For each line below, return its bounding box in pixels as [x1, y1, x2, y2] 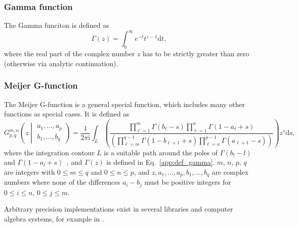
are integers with [4, 166, 55, 177]
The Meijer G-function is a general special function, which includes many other [4, 99, 245, 109]
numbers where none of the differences [4, 177, 120, 187]
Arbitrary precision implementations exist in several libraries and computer [4, 204, 233, 214]
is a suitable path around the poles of [104, 147, 218, 157]
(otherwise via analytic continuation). [4, 58, 118, 68]
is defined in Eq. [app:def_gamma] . [106, 157, 215, 167]
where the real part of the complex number [4, 48, 135, 59]
